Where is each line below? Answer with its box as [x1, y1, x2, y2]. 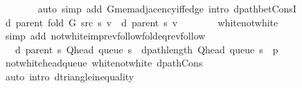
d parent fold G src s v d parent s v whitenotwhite [5, 15, 278, 29]
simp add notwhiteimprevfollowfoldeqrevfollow [5, 28, 206, 43]
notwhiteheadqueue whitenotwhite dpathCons [5, 55, 203, 70]
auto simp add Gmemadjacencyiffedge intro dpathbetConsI [37, 1, 296, 15]
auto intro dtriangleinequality [5, 69, 134, 83]
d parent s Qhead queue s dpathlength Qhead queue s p [15, 42, 278, 56]
